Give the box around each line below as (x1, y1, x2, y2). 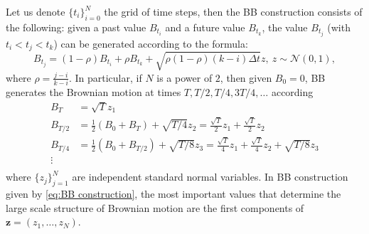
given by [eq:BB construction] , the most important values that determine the (6, 186, 341, 201)
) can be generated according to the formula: (53, 36, 248, 50)
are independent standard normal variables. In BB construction (72, 169, 348, 184)
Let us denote (6, 4, 65, 18)
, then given (220, 70, 272, 85)
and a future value (165, 19, 245, 34)
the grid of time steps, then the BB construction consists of (104, 4, 363, 18)
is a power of (156, 70, 213, 85)
